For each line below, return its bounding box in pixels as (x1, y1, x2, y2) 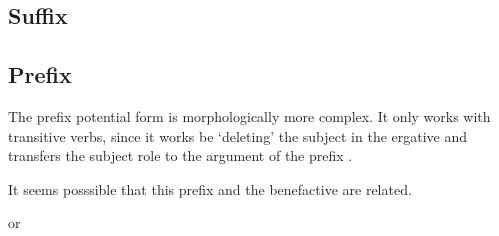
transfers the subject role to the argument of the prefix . (8, 145, 353, 166)
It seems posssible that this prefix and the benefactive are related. (8, 178, 412, 199)
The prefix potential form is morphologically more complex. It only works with (8, 105, 491, 126)
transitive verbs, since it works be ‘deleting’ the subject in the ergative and (8, 125, 468, 146)
